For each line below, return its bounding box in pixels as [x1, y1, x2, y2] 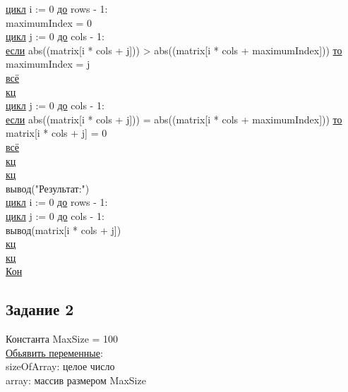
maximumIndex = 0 [6, 15, 92, 30]
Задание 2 [6, 298, 74, 320]
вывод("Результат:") [6, 180, 90, 195]
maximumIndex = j [6, 56, 90, 71]
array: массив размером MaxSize [6, 372, 146, 387]
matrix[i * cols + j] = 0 [6, 125, 107, 140]
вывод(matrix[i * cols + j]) [6, 222, 121, 237]
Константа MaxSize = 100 [6, 331, 119, 346]
